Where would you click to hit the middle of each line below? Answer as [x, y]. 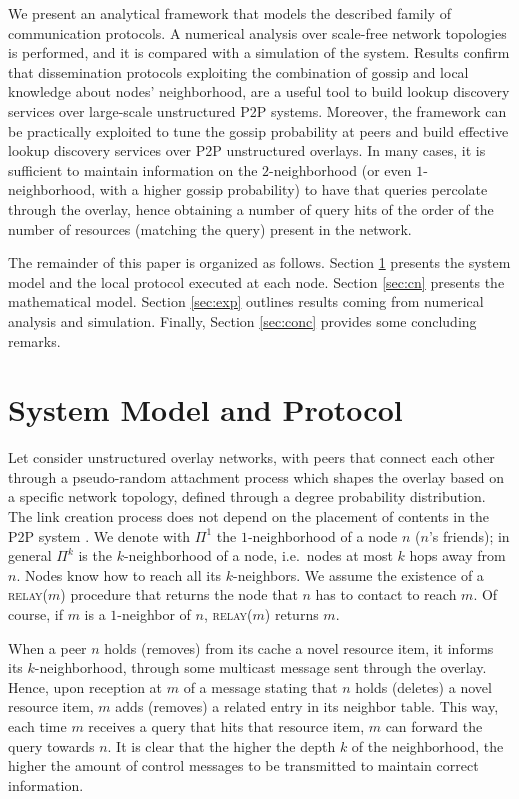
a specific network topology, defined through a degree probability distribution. [247, 496]
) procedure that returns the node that [179, 594]
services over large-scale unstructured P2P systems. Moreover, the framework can [257, 110]
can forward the [434, 725]
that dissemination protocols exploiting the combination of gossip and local [238, 71]
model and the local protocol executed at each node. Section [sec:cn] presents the [256, 281]
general [30, 555]
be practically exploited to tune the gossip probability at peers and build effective [258, 130]
